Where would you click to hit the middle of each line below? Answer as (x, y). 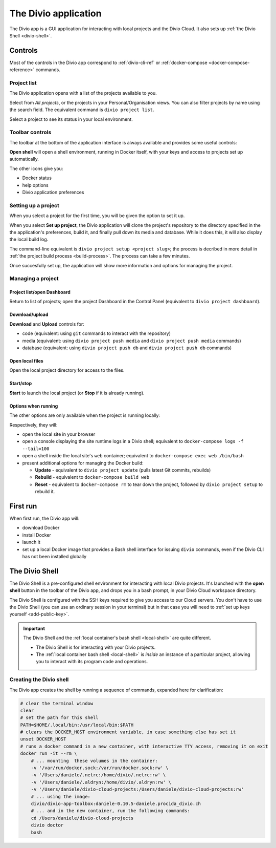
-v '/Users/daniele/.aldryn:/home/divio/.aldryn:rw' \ (101, 782)
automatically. (24, 159)
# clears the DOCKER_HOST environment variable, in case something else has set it (128, 732)
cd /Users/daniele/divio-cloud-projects (82, 818)
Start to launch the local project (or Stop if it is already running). (77, 393)
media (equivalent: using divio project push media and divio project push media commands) (132, 341)
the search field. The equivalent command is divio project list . (82, 110)
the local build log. (29, 239)
